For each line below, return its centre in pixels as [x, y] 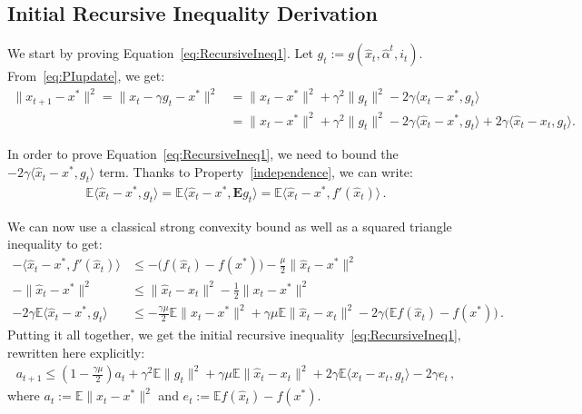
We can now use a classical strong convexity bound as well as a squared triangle [230, 226]
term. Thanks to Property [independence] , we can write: [256, 172]
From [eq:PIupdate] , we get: [86, 76]
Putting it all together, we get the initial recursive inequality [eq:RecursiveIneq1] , [234, 335]
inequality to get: [55, 244]
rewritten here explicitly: [76, 352]
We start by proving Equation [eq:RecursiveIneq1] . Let [160, 53]
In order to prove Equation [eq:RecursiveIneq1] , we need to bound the [203, 154]
